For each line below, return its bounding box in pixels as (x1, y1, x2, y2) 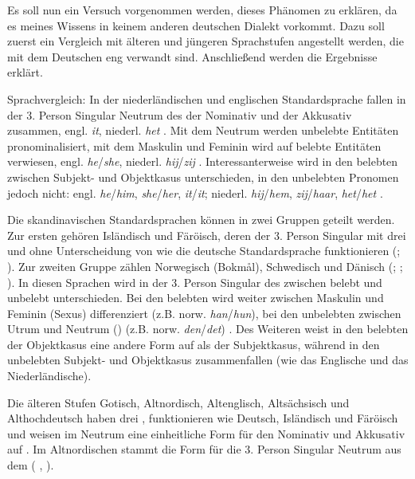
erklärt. (7, 64, 43, 80)
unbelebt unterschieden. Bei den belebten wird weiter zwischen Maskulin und (7, 289, 384, 306)
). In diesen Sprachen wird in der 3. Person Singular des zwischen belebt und (7, 273, 382, 290)
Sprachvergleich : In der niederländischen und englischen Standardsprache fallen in (7, 90, 406, 107)
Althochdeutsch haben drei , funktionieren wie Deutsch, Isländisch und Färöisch (7, 410, 398, 426)
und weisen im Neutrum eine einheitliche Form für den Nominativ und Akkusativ (7, 425, 405, 442)
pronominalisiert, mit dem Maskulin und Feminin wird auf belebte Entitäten (7, 137, 382, 154)
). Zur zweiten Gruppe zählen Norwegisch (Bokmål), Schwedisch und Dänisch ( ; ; (7, 257, 403, 274)
